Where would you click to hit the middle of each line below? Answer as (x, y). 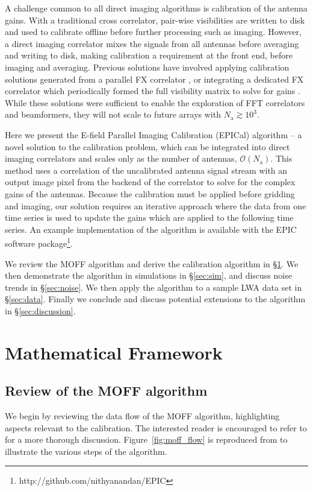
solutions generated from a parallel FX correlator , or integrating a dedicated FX (154, 79)
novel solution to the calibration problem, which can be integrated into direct (147, 146)
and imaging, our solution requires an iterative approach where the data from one (156, 205)
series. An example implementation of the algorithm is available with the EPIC (151, 229)
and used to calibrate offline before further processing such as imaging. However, (153, 32)
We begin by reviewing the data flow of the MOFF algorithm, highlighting (142, 416)
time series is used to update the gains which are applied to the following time (149, 217)
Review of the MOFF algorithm (106, 391)
